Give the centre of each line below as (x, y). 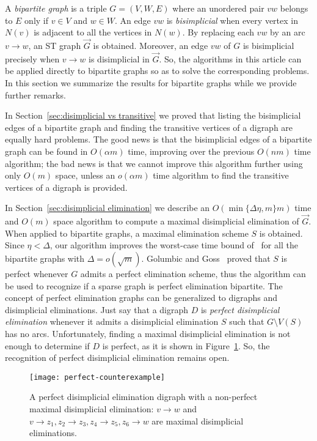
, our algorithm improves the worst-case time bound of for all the (174, 245)
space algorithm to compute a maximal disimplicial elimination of (176, 221)
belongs (294, 8)
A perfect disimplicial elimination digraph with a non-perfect (144, 397)
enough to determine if (47, 345)
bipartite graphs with (45, 258)
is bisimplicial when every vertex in (232, 20)
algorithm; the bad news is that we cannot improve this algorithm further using (154, 163)
